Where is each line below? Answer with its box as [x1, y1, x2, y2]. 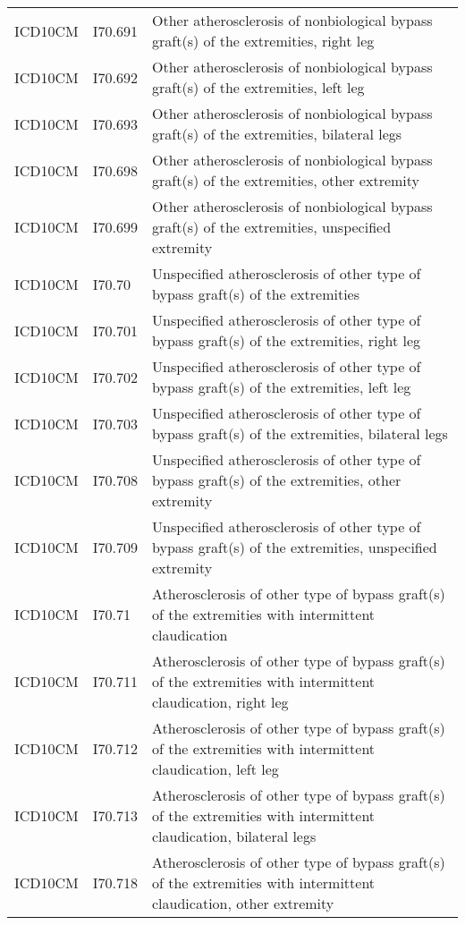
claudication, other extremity [152, 893, 334, 913]
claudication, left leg [152, 759, 279, 779]
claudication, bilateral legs [152, 826, 317, 846]
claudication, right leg [152, 692, 289, 712]
